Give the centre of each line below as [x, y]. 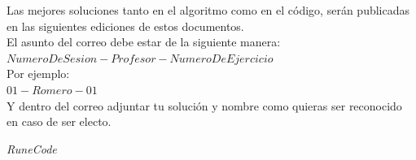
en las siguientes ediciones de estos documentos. [125, 26]
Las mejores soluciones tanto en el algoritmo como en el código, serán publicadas [208, 10]
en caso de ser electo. [59, 121]
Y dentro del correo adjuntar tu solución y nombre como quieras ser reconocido [204, 105]
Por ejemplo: [38, 74]
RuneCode [32, 148]
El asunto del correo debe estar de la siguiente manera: [144, 42]
